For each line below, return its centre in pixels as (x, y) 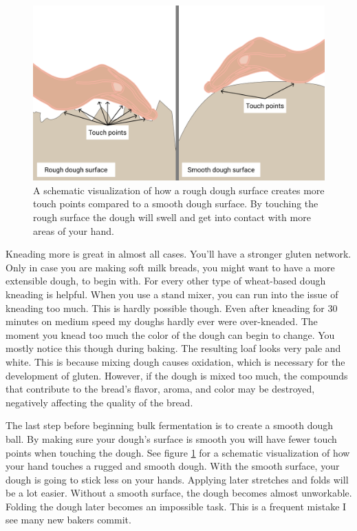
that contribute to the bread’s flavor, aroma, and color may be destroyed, (160, 389)
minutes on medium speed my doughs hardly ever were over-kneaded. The (162, 321)
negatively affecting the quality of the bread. (99, 402)
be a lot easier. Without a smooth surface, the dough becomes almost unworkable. (179, 493)
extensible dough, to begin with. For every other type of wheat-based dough (166, 281)
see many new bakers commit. (68, 520)
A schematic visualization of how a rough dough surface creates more (179, 190)
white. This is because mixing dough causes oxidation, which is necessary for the (175, 361)
